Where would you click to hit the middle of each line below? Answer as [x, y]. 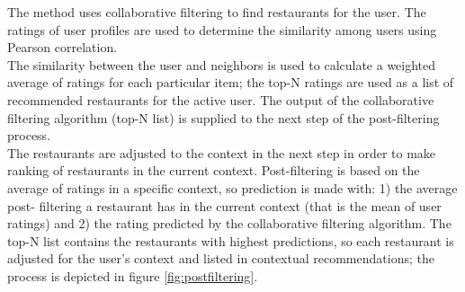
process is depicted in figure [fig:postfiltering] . [133, 275]
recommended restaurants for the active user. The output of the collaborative [221, 99]
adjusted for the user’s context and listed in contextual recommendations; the [221, 258]
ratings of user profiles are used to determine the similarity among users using [222, 29]
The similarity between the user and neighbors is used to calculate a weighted [222, 64]
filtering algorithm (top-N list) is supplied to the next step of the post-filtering [224, 117]
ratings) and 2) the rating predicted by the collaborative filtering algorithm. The [229, 223]
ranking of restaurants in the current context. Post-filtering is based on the [214, 170]
